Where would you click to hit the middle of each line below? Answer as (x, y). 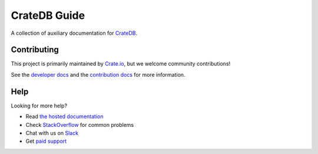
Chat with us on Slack (52, 133)
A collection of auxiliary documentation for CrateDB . (74, 33)
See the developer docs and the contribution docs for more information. (98, 74)
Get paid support (46, 141)
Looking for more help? (39, 106)
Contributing (35, 50)
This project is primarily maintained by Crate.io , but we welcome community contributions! (121, 64)
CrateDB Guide (48, 15)
